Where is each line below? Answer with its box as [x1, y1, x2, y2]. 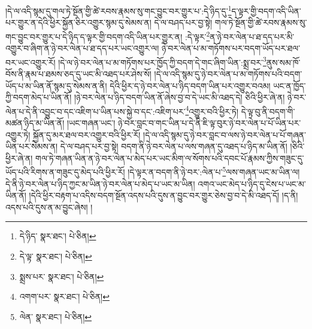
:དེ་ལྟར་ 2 [184, 28, 210, 42]
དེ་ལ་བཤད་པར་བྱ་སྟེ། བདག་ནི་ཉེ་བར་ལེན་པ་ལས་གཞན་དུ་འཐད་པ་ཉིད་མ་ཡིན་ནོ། [60, 140, 287, 153]
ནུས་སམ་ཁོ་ [266, 56, 301, 68]
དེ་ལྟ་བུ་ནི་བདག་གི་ [241, 105, 295, 117]
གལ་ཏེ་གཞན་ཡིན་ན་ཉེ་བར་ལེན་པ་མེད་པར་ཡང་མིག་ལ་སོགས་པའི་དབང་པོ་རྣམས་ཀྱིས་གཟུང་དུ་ [35, 151, 304, 164]
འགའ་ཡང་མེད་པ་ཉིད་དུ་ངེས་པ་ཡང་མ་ [198, 177, 306, 190]
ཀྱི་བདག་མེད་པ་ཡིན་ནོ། [5, 91, 72, 103]
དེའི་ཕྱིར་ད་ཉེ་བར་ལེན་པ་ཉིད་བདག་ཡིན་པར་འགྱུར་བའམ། [110, 79, 271, 92]
